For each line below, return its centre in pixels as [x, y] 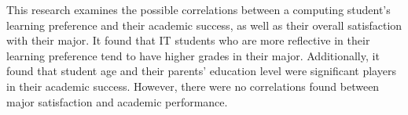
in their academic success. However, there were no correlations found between [193, 86]
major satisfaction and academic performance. [117, 101]
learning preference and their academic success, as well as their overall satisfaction [204, 25]
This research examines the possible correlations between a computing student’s [198, 9]
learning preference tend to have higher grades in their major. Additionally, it [193, 55]
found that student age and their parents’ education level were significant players [201, 71]
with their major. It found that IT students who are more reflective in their [188, 40]
